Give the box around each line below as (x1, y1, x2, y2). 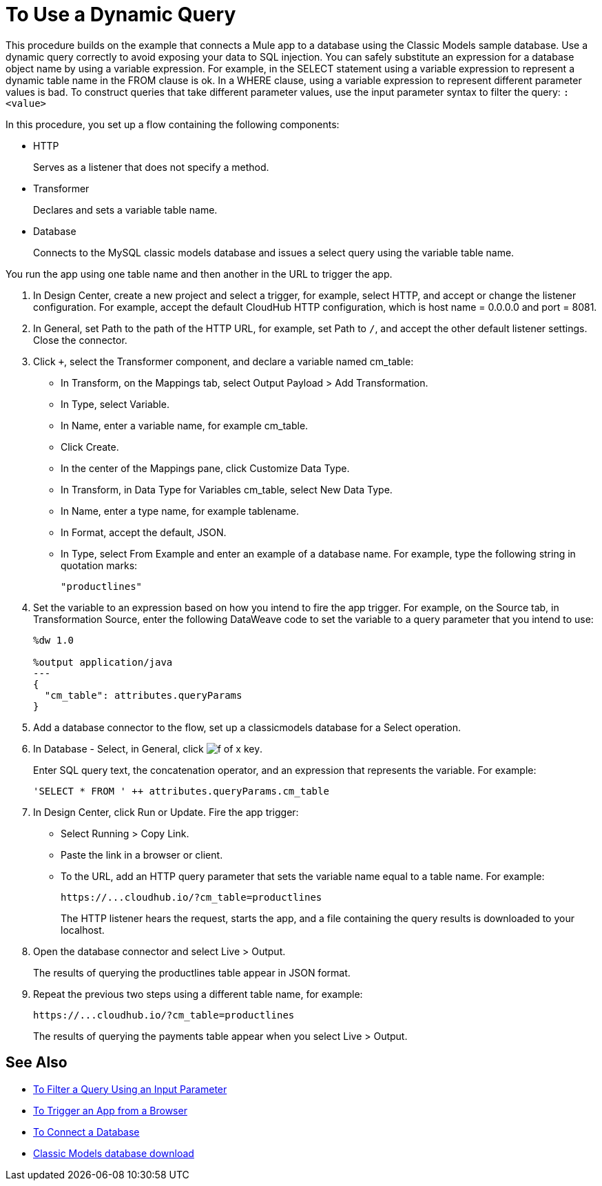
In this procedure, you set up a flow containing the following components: (6, 118, 340, 130)
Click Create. (61, 440, 119, 453)
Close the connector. (33, 334, 127, 346)
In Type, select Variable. (61, 398, 169, 410)
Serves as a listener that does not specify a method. (33, 161, 269, 173)
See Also (6, 1054, 68, 1072)
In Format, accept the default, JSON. (61, 526, 227, 538)
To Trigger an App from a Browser (33, 1104, 187, 1116)
